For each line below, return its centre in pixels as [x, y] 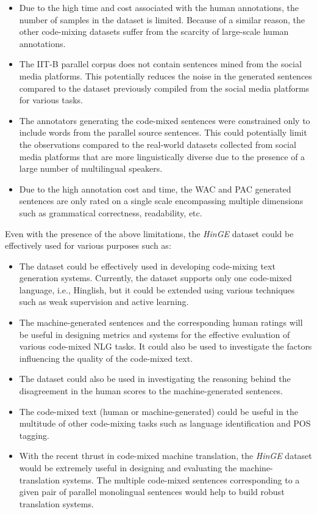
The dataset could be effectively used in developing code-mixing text [147, 266]
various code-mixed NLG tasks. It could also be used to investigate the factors [166, 346]
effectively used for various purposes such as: [88, 245]
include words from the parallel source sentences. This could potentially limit [163, 132]
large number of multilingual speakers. [91, 168]
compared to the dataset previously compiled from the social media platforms [164, 88]
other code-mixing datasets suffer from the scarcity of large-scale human [154, 31]
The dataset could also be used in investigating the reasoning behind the [155, 379]
